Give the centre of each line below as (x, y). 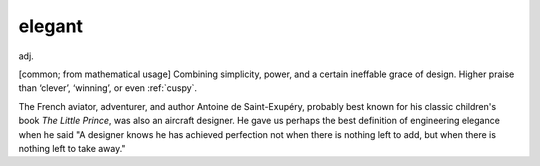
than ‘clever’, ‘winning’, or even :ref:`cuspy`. (108, 88)
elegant (51, 26)
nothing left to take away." (72, 148)
